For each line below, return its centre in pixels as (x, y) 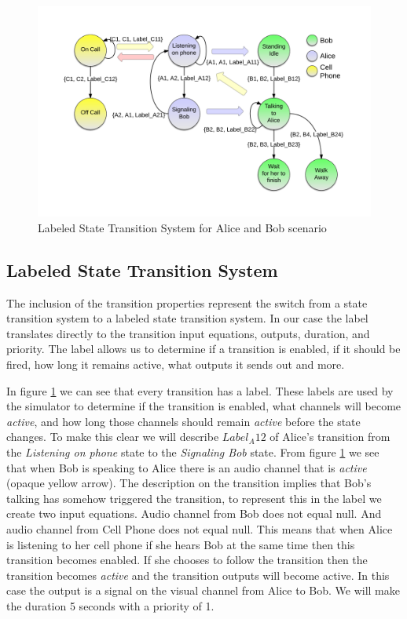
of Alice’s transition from (330, 437)
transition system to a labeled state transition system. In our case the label (187, 318)
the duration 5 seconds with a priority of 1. (110, 605)
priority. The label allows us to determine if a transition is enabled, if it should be (203, 349)
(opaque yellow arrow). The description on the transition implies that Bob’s (189, 483)
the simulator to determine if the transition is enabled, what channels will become (204, 406)
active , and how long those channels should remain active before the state (183, 421)
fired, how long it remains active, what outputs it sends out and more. (176, 364)
